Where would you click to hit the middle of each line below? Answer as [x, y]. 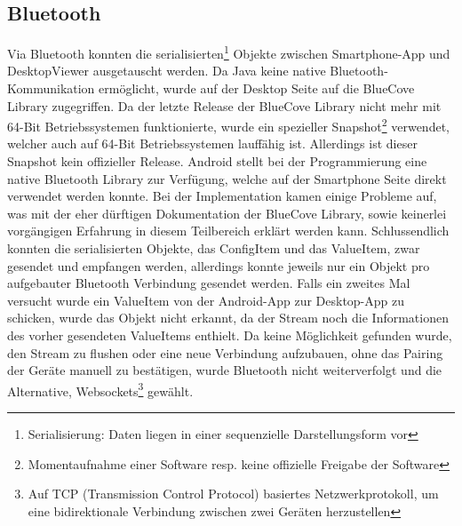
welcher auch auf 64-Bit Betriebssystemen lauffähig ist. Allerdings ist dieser [212, 143]
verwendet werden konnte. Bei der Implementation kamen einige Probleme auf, [222, 196]
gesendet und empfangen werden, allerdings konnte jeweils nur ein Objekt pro [219, 265]
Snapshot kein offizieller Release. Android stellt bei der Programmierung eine [217, 161]
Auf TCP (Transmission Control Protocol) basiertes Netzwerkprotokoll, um [233, 494]
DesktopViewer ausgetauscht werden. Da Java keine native [167, 71]
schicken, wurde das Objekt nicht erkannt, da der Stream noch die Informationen [228, 318]
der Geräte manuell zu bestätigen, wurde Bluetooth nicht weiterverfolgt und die [225, 370]
